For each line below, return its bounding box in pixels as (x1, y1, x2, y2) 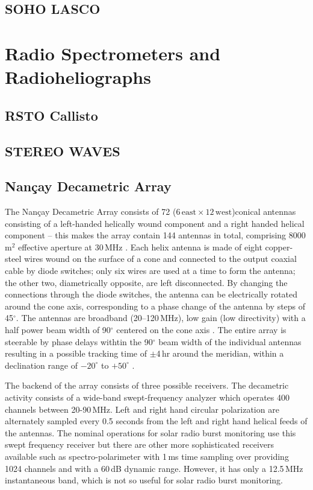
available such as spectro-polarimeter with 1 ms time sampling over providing (5, 450, 289, 462)
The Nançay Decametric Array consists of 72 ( (5, 205, 176, 218)
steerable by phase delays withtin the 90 (5, 335, 153, 348)
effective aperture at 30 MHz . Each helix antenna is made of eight (18, 240, 262, 253)
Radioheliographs (5, 65, 151, 89)
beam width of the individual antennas (158, 335, 302, 348)
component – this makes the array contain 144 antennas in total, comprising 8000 (5, 229, 306, 241)
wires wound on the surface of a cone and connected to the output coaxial (23, 252, 297, 265)
